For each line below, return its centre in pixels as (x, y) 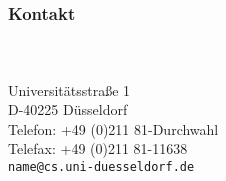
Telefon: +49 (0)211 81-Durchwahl (113, 128)
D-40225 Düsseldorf (68, 109)
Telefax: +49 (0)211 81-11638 (98, 148)
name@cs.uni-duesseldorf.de (101, 167)
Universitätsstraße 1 (69, 89)
